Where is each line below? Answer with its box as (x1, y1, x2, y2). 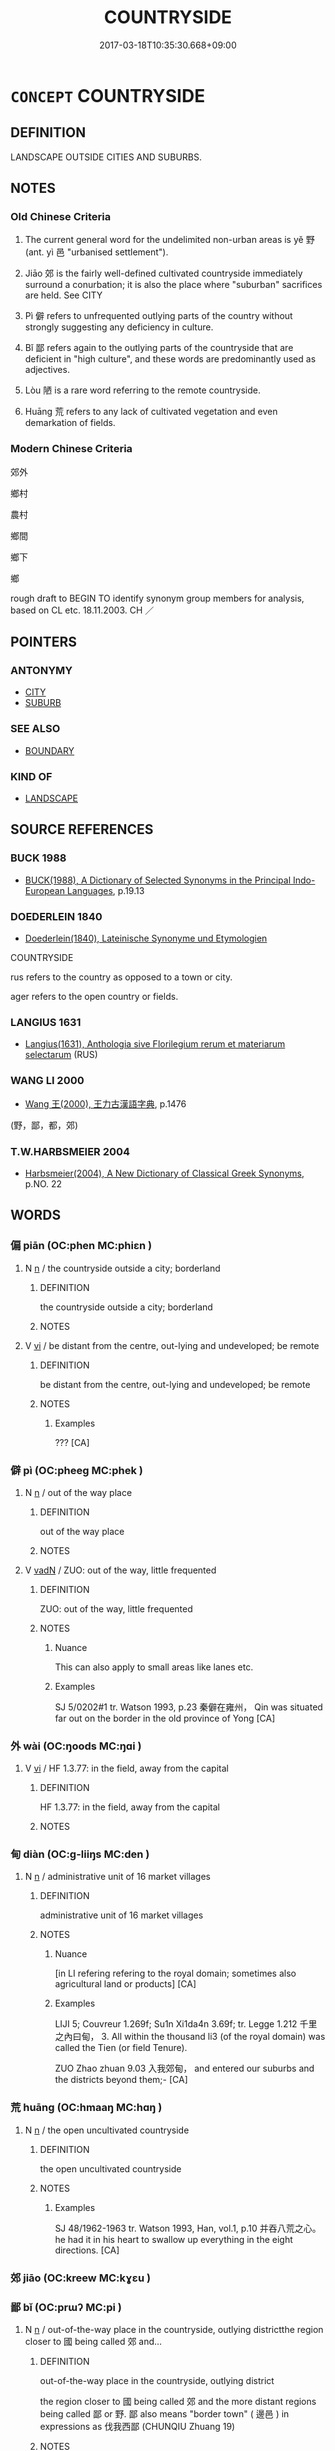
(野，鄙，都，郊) (10, 1119, 79, 1131)
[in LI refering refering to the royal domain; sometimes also (54, 1967, 297, 1980)
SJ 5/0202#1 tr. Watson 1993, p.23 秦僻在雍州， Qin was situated (54, 1701, 323, 1713)
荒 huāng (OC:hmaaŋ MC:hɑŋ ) (10, 2101, 163, 2115)
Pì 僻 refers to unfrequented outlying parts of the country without (24, 310, 293, 322)
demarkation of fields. (24, 417, 116, 429)
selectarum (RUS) (24, 1049, 98, 1061)
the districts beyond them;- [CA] (54, 2074, 188, 2086)
